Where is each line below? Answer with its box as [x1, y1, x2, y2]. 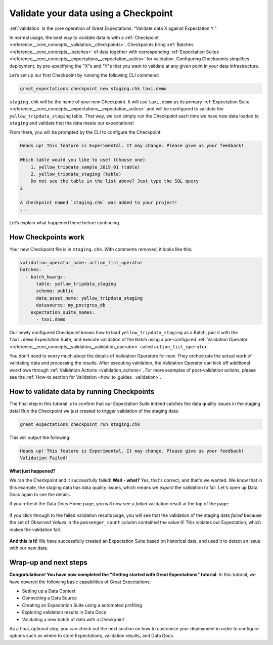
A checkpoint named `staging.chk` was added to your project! [20, 199, 177, 205]
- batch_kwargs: [25, 274, 66, 279]
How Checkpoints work [9, 233, 85, 241]
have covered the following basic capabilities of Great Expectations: [9, 579, 151, 585]
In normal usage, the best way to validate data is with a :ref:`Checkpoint [9, 34, 159, 41]
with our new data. [9, 545, 49, 551]
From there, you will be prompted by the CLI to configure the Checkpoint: [9, 129, 162, 135]
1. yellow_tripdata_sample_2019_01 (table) [30, 164, 140, 170]
